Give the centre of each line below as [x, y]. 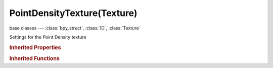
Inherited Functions [35, 58]
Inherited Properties [35, 47]
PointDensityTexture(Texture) [73, 13]
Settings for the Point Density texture [48, 37]
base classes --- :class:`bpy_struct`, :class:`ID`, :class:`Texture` [75, 28]
